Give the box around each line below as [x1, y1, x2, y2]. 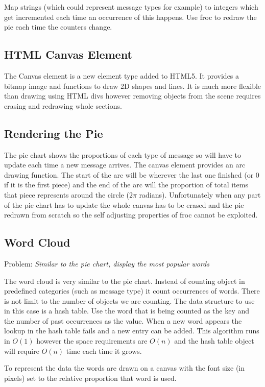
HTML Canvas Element [4, 46, 132, 62]
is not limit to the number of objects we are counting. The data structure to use [4, 295, 255, 306]
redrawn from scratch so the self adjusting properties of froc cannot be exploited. [4, 209, 258, 220]
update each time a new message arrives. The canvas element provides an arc [4, 159, 246, 170]
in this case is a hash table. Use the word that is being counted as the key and [4, 305, 250, 316]
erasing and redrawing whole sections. [4, 100, 122, 111]
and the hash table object [174, 335, 254, 346]
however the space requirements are [36, 335, 148, 346]
